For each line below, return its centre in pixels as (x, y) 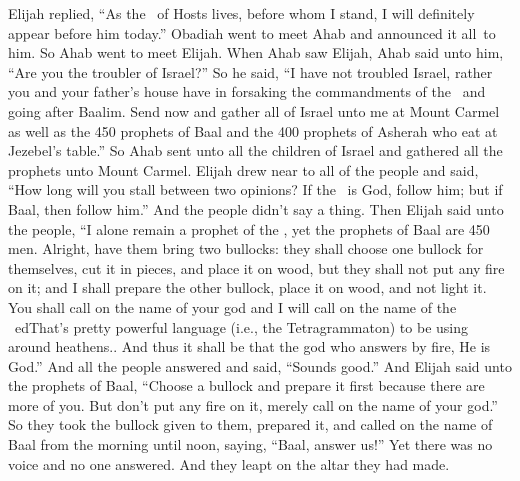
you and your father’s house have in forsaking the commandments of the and (247, 91)
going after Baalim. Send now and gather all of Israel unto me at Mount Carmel (254, 110)
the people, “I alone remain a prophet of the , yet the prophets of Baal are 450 (249, 228)
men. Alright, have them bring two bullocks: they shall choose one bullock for (246, 248)
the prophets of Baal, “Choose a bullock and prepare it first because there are (246, 385)
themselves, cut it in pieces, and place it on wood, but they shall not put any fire (256, 267)
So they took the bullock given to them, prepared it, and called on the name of (250, 424)
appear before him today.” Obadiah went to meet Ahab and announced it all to (252, 32)
